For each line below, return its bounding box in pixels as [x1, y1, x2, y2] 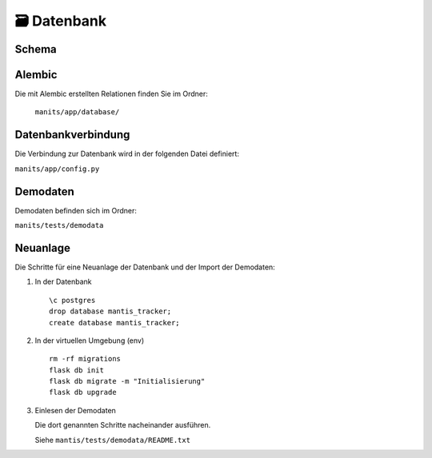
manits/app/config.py [14, 164, 100, 173]
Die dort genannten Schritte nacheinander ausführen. [34, 420, 211, 430]
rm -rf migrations [49, 354, 122, 364]
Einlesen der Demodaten [34, 405, 116, 415]
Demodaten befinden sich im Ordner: [14, 205, 138, 215]
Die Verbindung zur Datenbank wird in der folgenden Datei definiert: [14, 149, 240, 159]
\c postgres [49, 296, 96, 305]
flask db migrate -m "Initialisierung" [49, 376, 206, 386]
